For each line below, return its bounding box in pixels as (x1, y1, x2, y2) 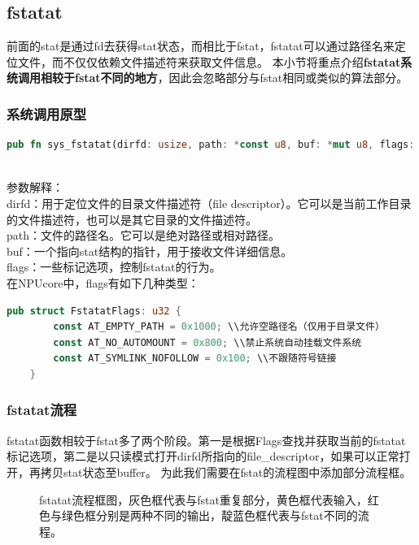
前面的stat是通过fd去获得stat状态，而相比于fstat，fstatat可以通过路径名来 (7, 37, 395, 54)
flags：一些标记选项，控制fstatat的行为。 (7, 258, 221, 275)
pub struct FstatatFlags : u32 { (7, 305, 181, 317)
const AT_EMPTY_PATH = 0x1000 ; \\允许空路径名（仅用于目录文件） (53, 321, 385, 333)
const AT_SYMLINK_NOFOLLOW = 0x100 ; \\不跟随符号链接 (53, 353, 337, 365)
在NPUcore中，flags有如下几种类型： (7, 274, 199, 291)
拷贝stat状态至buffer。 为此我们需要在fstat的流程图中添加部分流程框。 (40, 463, 412, 480)
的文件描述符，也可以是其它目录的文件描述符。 (7, 210, 257, 227)
